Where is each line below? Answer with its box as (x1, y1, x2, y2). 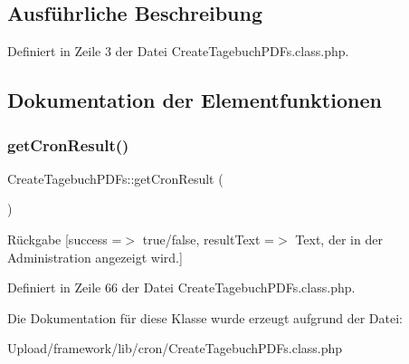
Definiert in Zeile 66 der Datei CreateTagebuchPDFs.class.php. (7, 278, 356, 297)
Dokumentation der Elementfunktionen (7, 86, 382, 114)
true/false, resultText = (142, 229, 275, 248)
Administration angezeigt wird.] (7, 247, 183, 266)
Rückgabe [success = (7, 229, 122, 248)
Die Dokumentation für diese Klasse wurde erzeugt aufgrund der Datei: (7, 308, 403, 327)
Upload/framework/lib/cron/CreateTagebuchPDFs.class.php (7, 339, 343, 358)
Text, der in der (295, 229, 383, 248)
